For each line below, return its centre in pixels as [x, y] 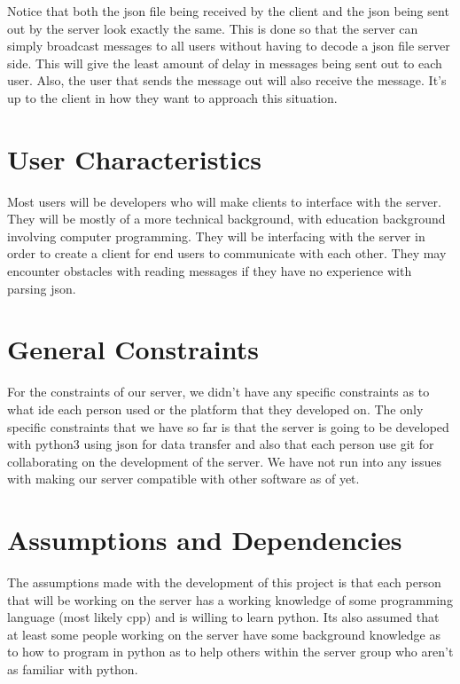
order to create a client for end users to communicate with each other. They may [227, 253]
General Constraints [133, 349]
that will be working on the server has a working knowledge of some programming [230, 599]
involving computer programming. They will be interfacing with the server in [216, 236]
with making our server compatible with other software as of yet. [183, 479]
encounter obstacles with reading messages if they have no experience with [210, 271]
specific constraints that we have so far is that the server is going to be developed [228, 426]
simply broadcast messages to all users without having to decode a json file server [229, 46]
